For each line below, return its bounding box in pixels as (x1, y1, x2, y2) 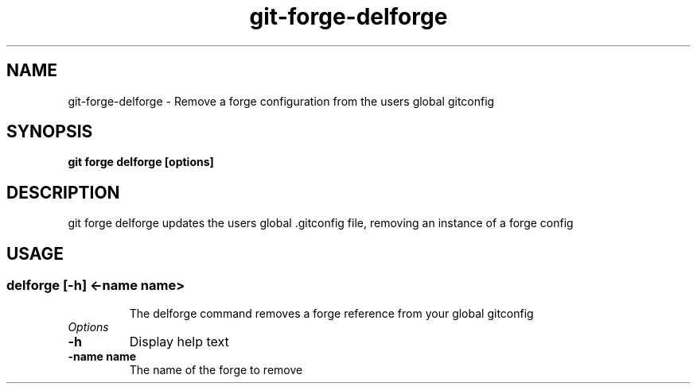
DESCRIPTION (6, 182, 120, 203)
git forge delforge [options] (68, 155, 214, 169)
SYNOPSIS (6, 122, 93, 142)
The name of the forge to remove (129, 362, 303, 376)
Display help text (129, 333, 229, 349)
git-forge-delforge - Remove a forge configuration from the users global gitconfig (68, 94, 495, 108)
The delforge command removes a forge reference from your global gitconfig (129, 306, 534, 320)
